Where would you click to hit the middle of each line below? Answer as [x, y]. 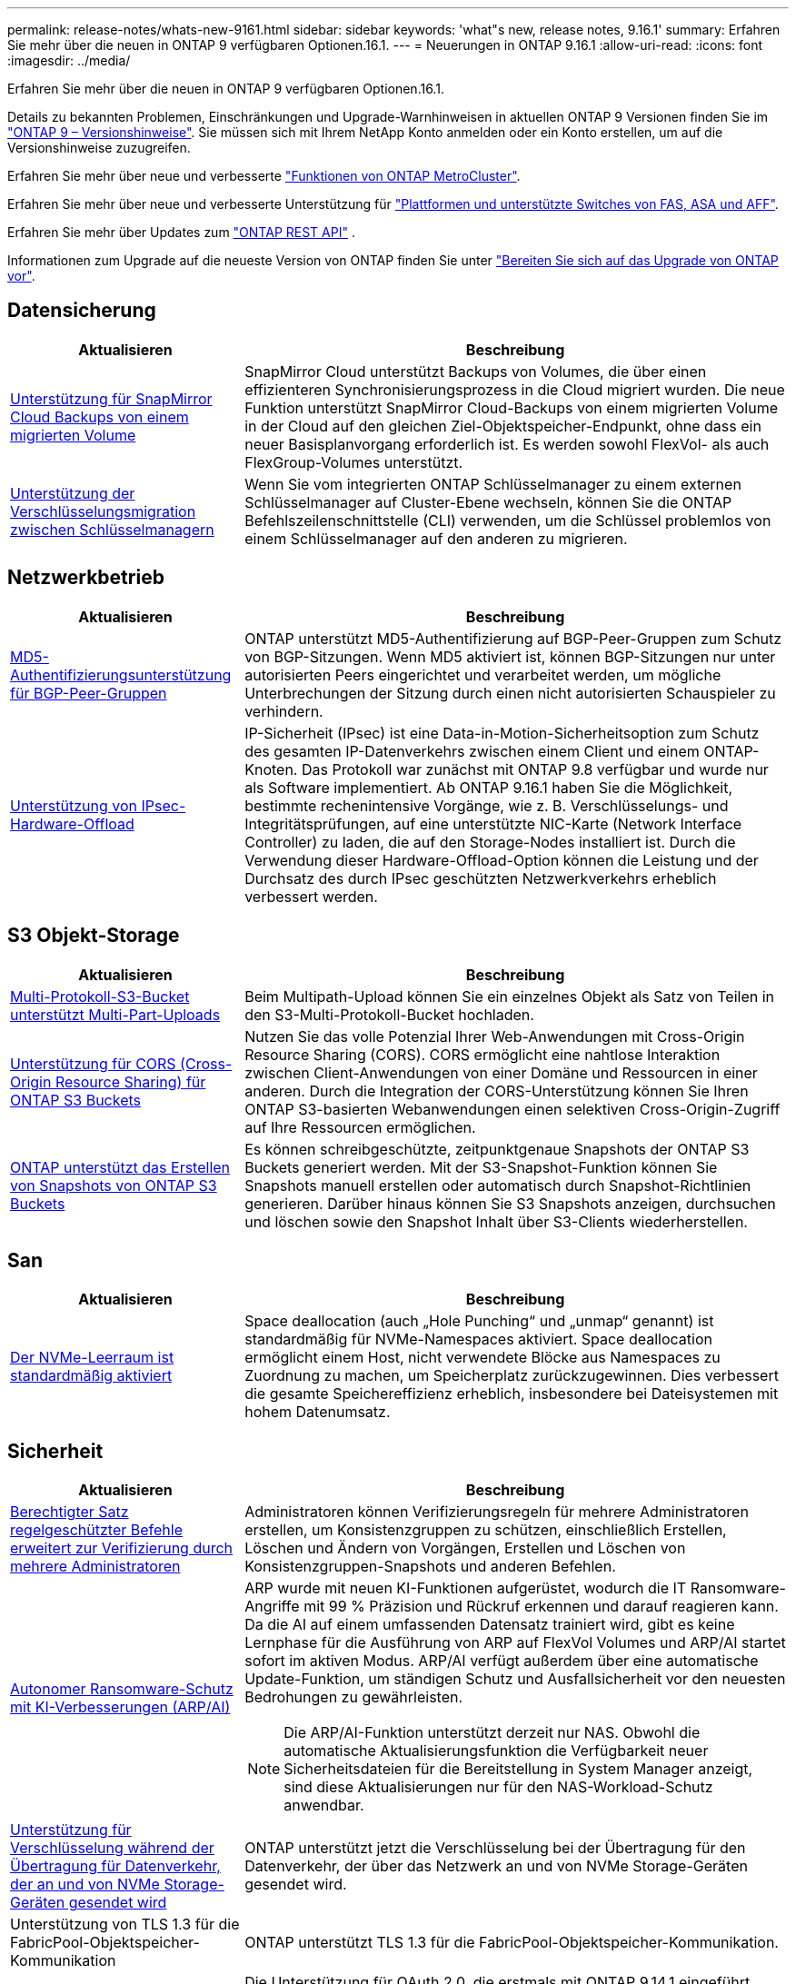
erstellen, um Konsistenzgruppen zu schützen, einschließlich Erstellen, [486, 1530]
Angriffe [272, 1607]
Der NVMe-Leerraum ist [92, 1358]
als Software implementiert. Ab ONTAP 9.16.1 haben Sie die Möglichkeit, [488, 787]
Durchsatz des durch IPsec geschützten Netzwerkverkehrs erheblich [481, 878]
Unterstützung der [73, 493]
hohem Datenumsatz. [318, 1412]
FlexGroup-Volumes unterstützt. [354, 462]
